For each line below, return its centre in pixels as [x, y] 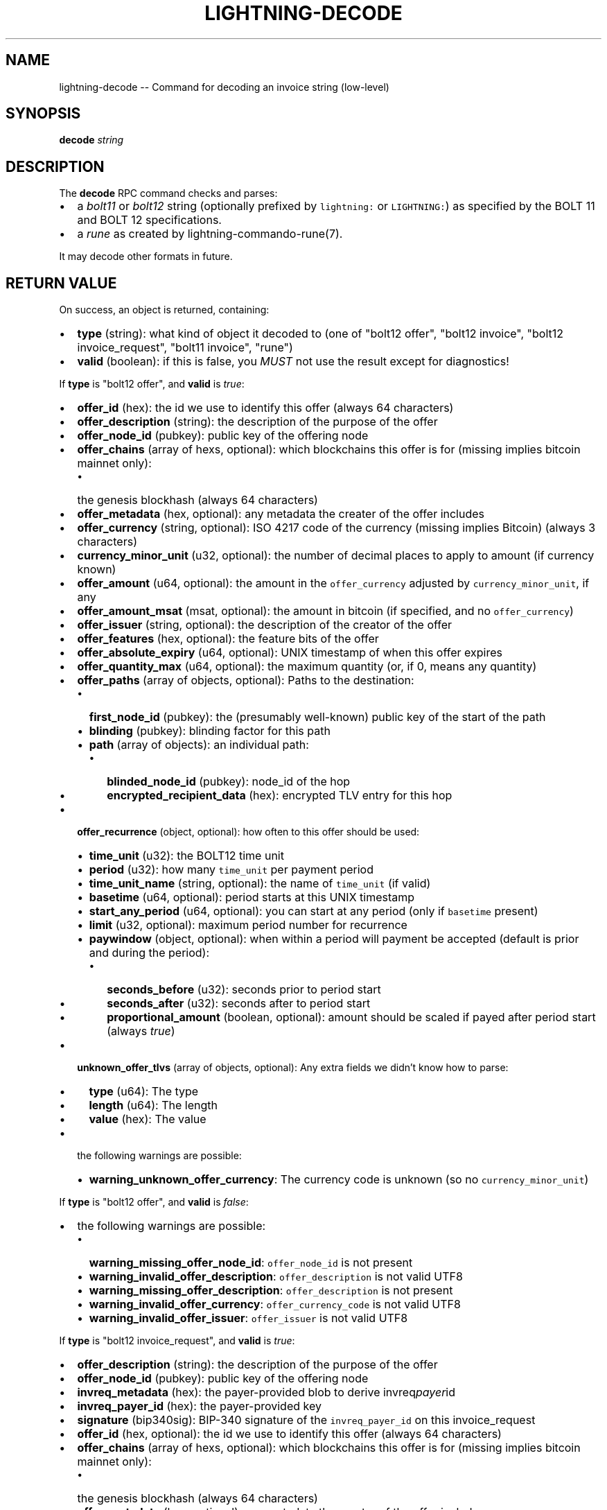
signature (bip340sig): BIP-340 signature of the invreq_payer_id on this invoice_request [306, 1420]
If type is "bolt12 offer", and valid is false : [154, 1202]
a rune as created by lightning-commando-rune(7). [210, 234]
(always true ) [141, 1031]
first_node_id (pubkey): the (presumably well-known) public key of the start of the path [317, 717]
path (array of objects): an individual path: [199, 745]
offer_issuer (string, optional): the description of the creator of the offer [265, 625]
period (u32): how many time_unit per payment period [231, 870]
